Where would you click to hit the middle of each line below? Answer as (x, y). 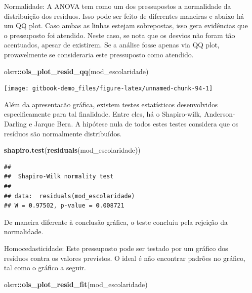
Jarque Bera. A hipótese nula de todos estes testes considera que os (136, 124)
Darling (15, 124)
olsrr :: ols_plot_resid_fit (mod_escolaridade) (76, 284)
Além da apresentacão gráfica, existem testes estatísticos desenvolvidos (111, 104)
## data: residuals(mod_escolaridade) (69, 196)
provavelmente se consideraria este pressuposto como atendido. (99, 54)
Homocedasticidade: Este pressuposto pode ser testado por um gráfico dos (116, 248)
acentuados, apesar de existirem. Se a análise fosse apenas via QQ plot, (112, 45)
